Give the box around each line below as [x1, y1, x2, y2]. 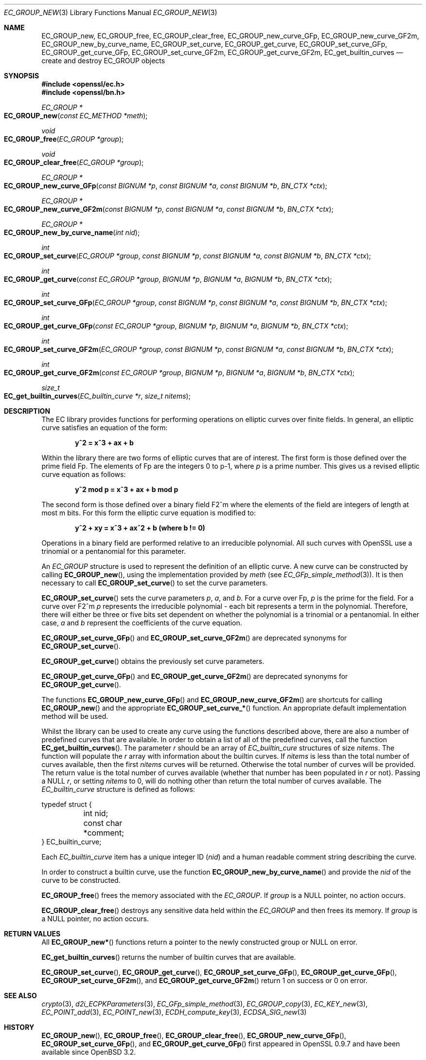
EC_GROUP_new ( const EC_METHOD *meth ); [4, 111, 148, 120]
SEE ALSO [4, 991, 37, 1000]
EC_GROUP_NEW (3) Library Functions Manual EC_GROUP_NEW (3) [4, 8, 217, 17]
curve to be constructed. [41, 876, 121, 884]
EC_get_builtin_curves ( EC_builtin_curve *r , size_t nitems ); [4, 392, 191, 400]
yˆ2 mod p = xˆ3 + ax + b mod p [75, 485, 178, 493]
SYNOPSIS [4, 72, 39, 80]
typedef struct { [41, 800, 92, 808]
